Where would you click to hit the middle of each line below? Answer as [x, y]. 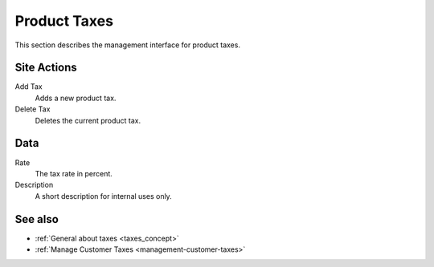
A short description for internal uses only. [103, 196]
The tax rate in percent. [74, 173]
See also [37, 219]
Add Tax [29, 87]
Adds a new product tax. [76, 98]
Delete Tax [33, 109]
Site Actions [46, 68]
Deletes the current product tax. [88, 120]
